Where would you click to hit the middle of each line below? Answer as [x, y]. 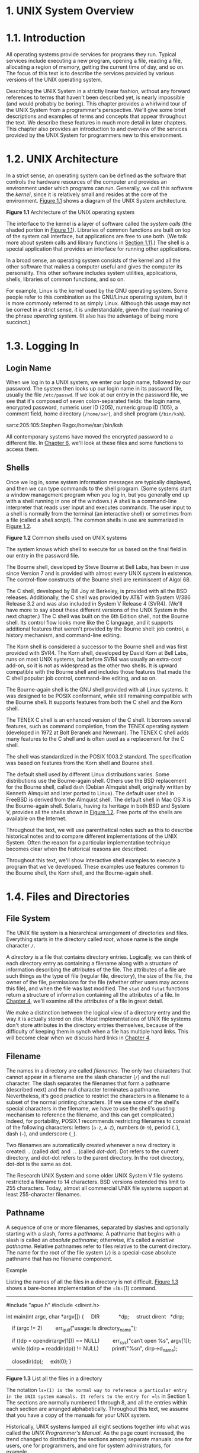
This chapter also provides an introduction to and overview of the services [97, 129]
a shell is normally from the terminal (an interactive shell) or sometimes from [99, 513]
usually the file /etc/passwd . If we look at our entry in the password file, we [97, 395]
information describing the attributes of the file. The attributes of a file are [96, 969]
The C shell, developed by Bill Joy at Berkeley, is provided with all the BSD [97, 591]
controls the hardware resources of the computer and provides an [86, 182]
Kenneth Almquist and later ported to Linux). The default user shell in [90, 793]
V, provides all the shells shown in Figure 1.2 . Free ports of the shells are [94, 812]
